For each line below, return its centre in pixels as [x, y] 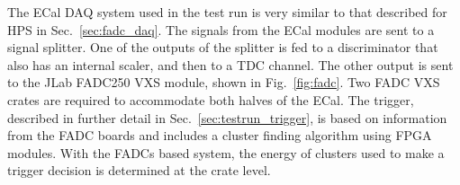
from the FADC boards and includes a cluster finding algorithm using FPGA [220, 135]
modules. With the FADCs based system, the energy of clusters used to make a [226, 152]
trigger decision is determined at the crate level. [139, 170]
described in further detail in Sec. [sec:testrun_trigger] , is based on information [227, 117]
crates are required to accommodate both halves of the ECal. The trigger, [211, 99]
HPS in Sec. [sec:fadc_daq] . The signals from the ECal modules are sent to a [221, 29]
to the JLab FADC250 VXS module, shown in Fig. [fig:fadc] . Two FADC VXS [224, 82]
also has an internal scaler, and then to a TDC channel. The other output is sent [230, 64]
